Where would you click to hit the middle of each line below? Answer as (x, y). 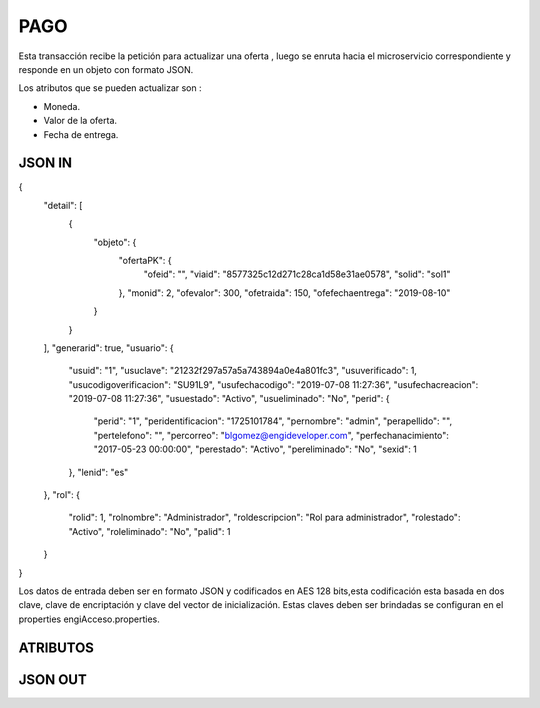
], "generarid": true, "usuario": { (108, 347)
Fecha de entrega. (81, 134)
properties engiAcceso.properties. (89, 619)
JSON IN (45, 163)
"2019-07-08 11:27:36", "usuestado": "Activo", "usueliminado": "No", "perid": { (229, 399)
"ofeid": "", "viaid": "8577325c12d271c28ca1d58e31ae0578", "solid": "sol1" (297, 274)
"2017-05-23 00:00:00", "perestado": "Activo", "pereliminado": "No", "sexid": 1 (255, 449)
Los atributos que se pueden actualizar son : (110, 88)
